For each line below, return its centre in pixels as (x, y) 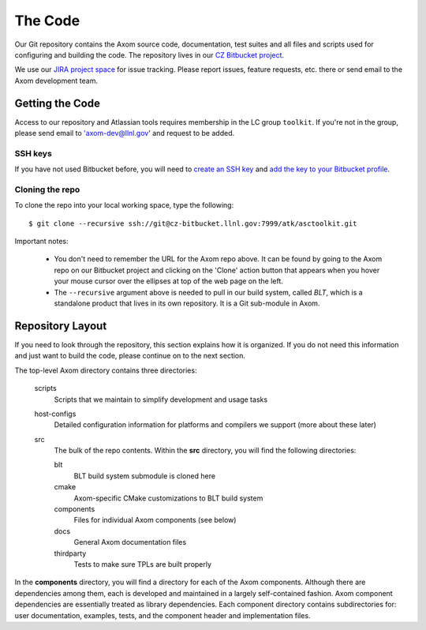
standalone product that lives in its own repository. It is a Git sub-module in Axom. (187, 303)
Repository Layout (61, 326)
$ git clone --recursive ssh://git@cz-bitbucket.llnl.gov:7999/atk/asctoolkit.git (193, 223)
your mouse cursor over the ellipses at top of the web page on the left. (169, 281)
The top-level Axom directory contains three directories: (106, 370)
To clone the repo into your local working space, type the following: (124, 205)
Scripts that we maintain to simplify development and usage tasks (161, 399)
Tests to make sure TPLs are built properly (143, 564)
